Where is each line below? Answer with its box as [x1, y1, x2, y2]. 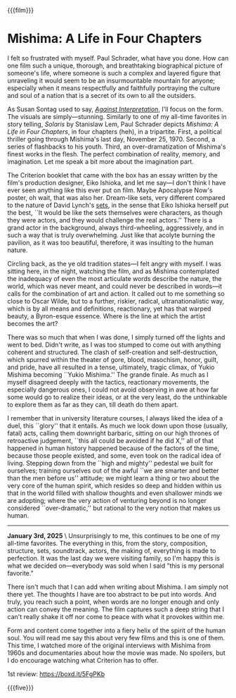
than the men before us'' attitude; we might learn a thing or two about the [7, 473, 220, 482]
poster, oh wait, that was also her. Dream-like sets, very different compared [7, 193, 226, 201]
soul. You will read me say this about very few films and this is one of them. [7, 633, 225, 642]
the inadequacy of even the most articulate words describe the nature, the [7, 274, 223, 282]
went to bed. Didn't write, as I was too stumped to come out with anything [7, 340, 221, 349]
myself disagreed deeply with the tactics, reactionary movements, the [7, 378, 209, 386]
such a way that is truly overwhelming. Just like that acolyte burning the [7, 230, 216, 239]
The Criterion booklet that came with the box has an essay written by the [7, 170, 218, 179]
